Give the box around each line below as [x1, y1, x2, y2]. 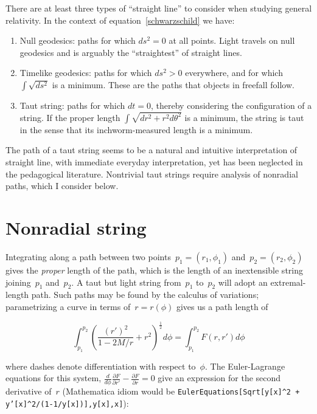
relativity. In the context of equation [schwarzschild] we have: [5, 13, 235, 26]
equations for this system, [5, 371, 102, 384]
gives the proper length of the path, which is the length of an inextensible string [5, 263, 303, 276]
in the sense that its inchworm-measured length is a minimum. [19, 123, 253, 136]
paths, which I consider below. [5, 179, 119, 192]
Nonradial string [5, 215, 147, 240]
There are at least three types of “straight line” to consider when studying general [5, 2, 312, 14]
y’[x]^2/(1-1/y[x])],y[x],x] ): [5, 396, 129, 409]
